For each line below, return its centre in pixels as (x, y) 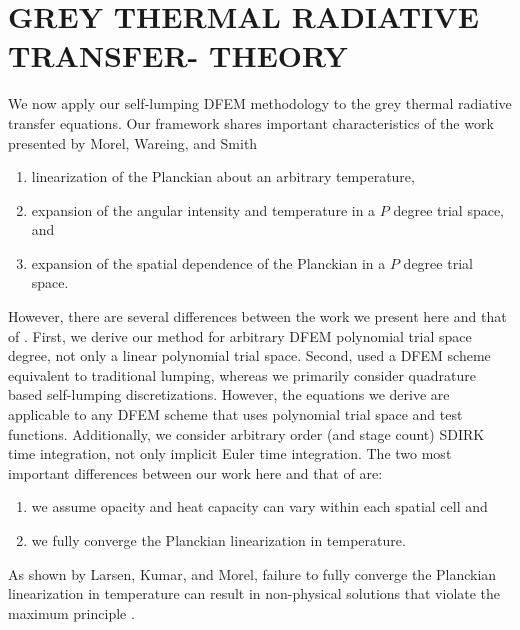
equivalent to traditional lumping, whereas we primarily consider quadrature (242, 374)
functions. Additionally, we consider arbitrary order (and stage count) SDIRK (246, 433)
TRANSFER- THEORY (178, 55)
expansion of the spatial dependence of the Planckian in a (208, 262)
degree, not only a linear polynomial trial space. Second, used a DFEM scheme (249, 355)
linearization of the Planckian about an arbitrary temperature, (223, 176)
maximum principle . (71, 612)
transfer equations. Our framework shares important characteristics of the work (251, 122)
